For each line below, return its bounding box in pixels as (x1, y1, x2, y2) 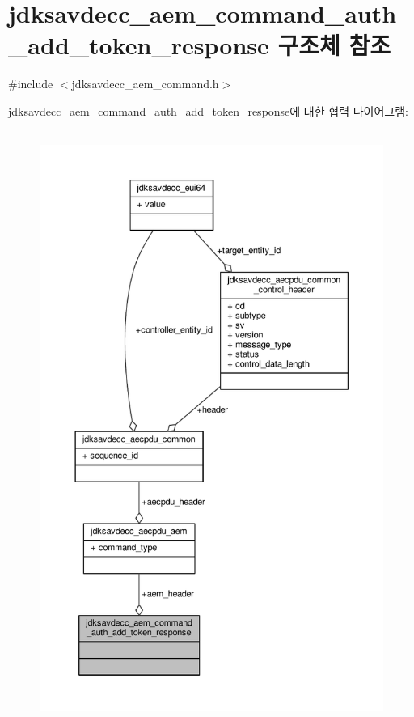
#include (8, 75, 53, 92)
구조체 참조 (277, 28, 391, 62)
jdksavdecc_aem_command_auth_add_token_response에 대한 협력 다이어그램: (8, 102, 409, 119)
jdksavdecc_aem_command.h (71, 75, 219, 92)
